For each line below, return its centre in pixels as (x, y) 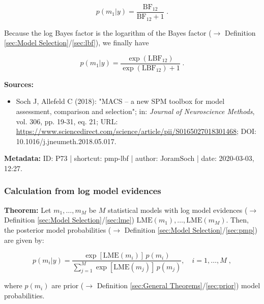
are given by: (24, 240)
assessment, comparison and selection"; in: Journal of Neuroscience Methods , (135, 111)
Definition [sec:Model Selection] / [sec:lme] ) (69, 220)
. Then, (237, 220)
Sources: (19, 84)
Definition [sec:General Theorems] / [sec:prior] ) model (179, 285)
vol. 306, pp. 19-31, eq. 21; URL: (67, 121)
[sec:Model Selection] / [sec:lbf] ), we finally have (77, 43)
